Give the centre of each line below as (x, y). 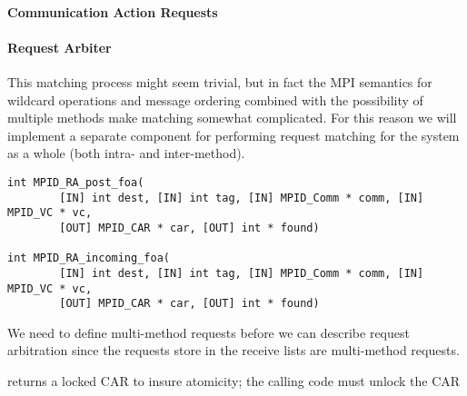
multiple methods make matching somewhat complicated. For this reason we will (232, 118)
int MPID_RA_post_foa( (76, 182)
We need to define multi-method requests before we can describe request (209, 332)
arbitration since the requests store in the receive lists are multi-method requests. (233, 350)
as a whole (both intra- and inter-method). (126, 153)
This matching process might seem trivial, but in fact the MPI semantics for (220, 81)
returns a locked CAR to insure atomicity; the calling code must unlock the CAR (234, 381)
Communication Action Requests (113, 11)
